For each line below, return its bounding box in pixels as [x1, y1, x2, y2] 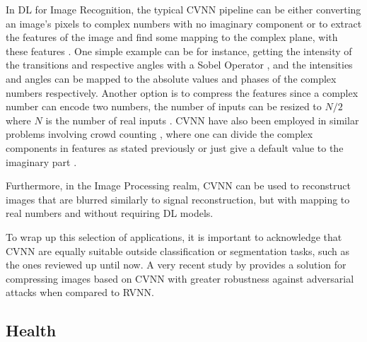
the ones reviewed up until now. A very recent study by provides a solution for [6, 257, 346, 272]
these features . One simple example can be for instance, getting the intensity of [6, 43, 352, 58]
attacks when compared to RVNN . [6, 285, 154, 300]
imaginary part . [6, 154, 77, 169]
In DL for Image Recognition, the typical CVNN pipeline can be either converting [6, 2, 361, 16]
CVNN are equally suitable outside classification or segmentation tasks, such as [6, 243, 350, 258]
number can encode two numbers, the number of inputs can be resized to [6, 99, 322, 114]
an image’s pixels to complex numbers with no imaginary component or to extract [6, 16, 362, 30]
